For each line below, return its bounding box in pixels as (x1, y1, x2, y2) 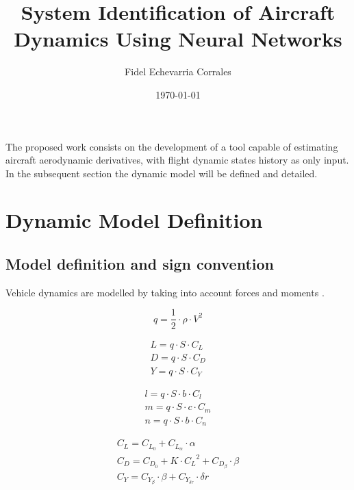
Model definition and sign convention (5, 253, 274, 274)
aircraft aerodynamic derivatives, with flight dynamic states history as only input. (5, 153, 349, 167)
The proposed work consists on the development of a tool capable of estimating (5, 139, 338, 153)
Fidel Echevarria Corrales (125, 64, 231, 79)
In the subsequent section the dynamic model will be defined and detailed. (5, 166, 318, 180)
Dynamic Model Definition (5, 206, 263, 234)
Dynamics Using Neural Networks (14, 25, 342, 53)
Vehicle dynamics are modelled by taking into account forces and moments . (5, 285, 325, 299)
